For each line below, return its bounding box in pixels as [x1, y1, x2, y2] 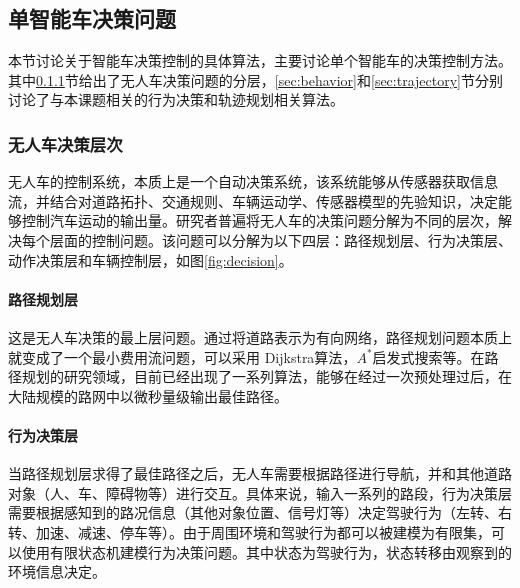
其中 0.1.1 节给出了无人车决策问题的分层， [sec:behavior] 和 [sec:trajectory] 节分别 [8, 69, 503, 90]
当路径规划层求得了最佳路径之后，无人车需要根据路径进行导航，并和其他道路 [8, 463, 512, 484]
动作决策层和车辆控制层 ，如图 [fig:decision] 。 [8, 249, 293, 270]
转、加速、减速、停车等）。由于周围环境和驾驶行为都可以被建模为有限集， [8, 521, 491, 542]
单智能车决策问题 [8, 3, 176, 34]
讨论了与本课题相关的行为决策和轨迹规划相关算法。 [8, 89, 344, 110]
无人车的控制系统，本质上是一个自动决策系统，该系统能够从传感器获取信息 [8, 171, 498, 192]
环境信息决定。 [8, 561, 106, 582]
